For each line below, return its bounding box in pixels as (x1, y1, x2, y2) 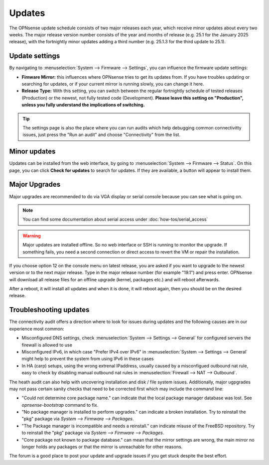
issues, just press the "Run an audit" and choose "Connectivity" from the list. (22, 132, 181, 138)
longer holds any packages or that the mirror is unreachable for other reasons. (21, 444, 183, 450)
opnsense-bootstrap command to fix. (21, 402, 99, 408)
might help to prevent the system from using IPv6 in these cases (21, 356, 154, 362)
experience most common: (9, 326, 64, 332)
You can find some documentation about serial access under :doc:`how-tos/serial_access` (22, 217, 208, 223)
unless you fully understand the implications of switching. (21, 102, 145, 108)
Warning (22, 232, 41, 238)
